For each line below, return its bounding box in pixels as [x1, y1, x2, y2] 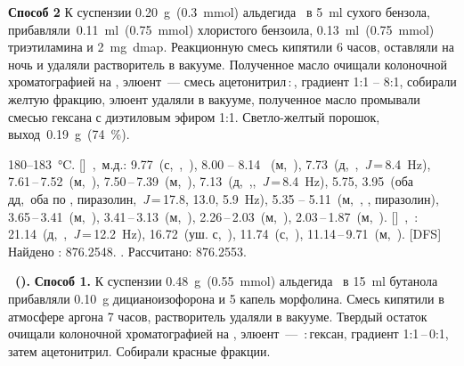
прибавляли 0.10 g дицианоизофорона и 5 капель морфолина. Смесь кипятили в [8, 289, 444, 307]
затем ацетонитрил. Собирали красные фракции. [8, 341, 271, 360]
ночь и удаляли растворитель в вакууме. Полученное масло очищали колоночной [8, 54, 447, 73]
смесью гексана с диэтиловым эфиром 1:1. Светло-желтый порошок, [8, 107, 380, 126]
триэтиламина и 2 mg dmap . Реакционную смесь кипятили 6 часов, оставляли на [8, 37, 454, 56]
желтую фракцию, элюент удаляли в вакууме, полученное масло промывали [8, 89, 420, 108]
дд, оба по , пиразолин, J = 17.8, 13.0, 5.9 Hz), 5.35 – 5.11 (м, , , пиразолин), [8, 189, 439, 207]
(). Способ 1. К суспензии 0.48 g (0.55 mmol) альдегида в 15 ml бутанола [15, 272, 438, 290]
